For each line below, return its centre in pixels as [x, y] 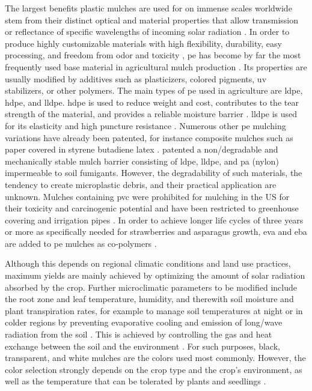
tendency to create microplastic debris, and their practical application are [141, 184]
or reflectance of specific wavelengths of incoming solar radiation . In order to [147, 32]
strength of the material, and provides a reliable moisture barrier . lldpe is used [151, 114]
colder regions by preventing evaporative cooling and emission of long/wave [144, 322]
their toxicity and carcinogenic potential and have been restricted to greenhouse [152, 208]
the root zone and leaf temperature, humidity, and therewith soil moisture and [149, 299]
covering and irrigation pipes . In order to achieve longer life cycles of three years [154, 220]
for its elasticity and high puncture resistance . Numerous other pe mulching [145, 125]
